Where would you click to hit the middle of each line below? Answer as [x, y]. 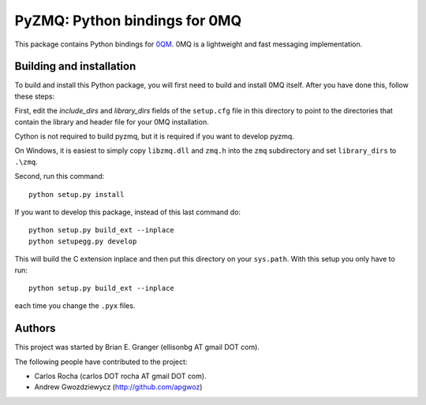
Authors [35, 328]
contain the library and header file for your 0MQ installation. [112, 121]
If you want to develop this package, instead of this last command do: [127, 212]
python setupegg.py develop [83, 241]
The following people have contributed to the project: [101, 362]
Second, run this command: [60, 176]
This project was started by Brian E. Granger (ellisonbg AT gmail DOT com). [137, 347]
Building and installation [75, 67]
